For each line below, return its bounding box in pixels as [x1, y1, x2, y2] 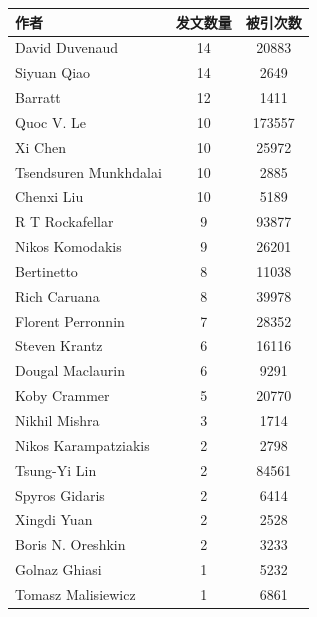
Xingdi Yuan [15, 509, 93, 530]
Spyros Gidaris [15, 484, 105, 505]
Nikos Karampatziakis [15, 434, 150, 455]
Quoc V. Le [15, 111, 86, 132]
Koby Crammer [15, 385, 110, 406]
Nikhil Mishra [15, 410, 100, 430]
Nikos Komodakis [15, 236, 122, 257]
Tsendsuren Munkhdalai [15, 161, 162, 182]
